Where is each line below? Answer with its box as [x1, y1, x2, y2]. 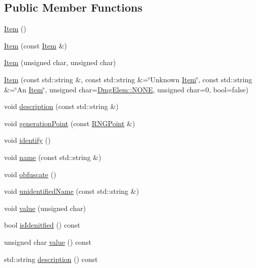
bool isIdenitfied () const [4, 220, 80, 230]
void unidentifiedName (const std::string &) [4, 186, 139, 196]
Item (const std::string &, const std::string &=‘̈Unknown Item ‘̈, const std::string [4, 74, 252, 84]
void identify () [4, 135, 51, 145]
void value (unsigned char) [4, 202, 86, 213]
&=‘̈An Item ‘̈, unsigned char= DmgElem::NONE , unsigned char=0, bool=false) [4, 84, 248, 94]
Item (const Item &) [4, 40, 67, 50]
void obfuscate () [4, 169, 57, 179]
